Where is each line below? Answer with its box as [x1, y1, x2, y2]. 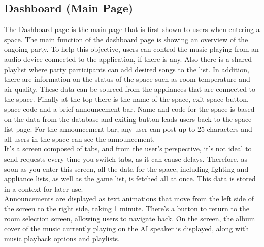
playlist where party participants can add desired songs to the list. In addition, [4, 64, 249, 74]
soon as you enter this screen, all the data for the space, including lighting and [4, 163, 249, 174]
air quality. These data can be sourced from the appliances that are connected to [4, 83, 256, 94]
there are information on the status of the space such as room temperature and [4, 74, 250, 84]
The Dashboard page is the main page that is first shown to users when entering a [4, 24, 260, 35]
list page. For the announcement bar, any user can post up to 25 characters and [4, 123, 252, 134]
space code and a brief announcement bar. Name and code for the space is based [4, 103, 255, 114]
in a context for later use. [4, 183, 83, 194]
